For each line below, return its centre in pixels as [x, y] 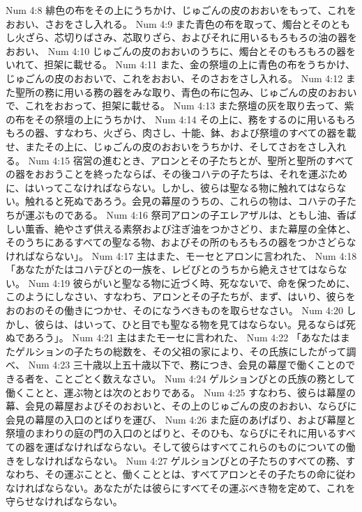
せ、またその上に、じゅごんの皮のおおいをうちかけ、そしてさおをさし [166, 146]
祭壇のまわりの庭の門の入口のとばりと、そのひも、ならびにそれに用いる [171, 433]
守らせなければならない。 [64, 501]
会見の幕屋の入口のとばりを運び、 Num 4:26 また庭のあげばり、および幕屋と [181, 419]
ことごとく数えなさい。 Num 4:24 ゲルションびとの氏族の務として [205, 379]
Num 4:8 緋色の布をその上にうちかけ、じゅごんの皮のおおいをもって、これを [181, 10]
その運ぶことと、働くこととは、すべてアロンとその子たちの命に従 [195, 474]
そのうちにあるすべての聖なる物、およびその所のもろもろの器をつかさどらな [181, 242]
